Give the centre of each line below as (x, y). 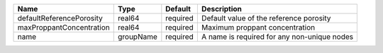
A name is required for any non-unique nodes (277, 37)
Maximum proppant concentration (258, 27)
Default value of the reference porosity (266, 18)
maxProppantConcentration (63, 27)
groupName (137, 37)
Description (222, 9)
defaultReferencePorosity (60, 18)
